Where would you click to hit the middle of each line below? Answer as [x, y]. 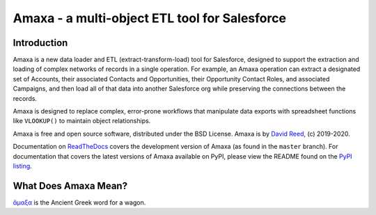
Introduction [40, 43]
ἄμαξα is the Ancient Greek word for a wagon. [79, 202]
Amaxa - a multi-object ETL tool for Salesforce [150, 18]
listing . [23, 166]
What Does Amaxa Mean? [70, 185]
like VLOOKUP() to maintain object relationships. [82, 121]
